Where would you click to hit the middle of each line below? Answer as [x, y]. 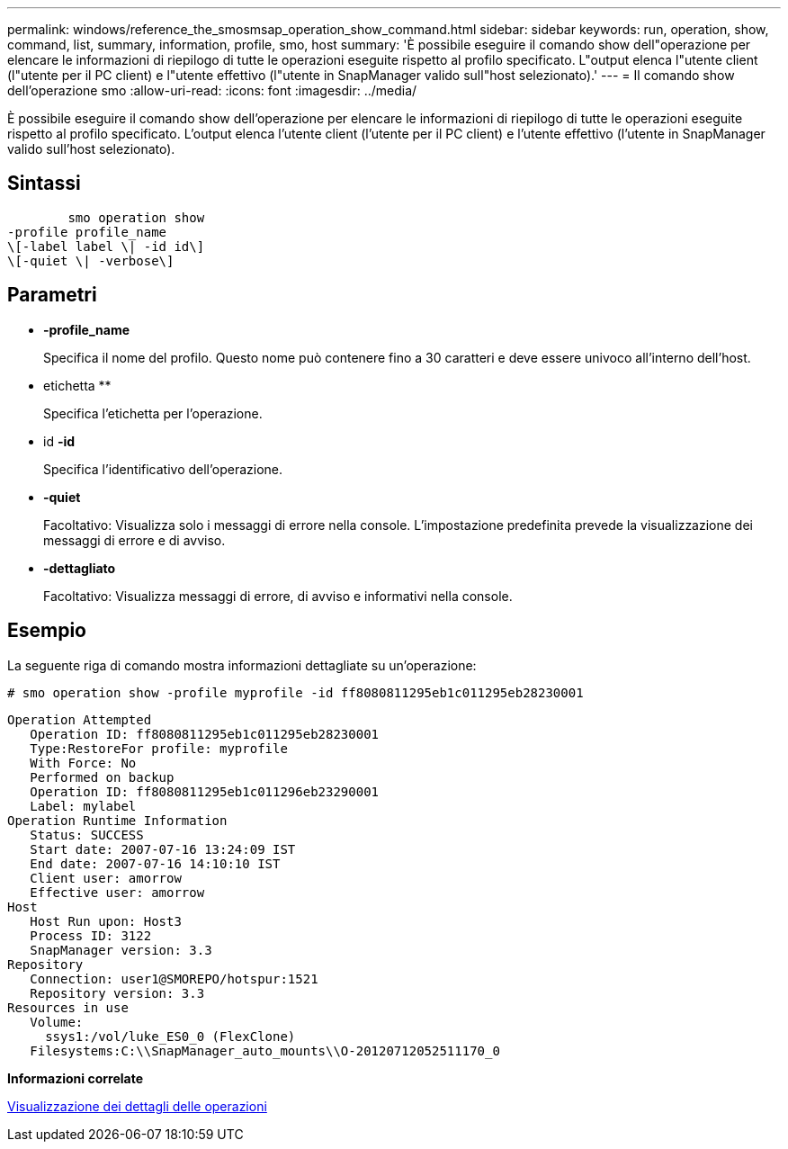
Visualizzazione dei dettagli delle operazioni [137, 1106]
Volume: [57, 1022]
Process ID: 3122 [91, 935]
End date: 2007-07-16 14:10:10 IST [155, 863]
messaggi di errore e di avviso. [134, 540]
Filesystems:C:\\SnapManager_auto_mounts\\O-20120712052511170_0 [265, 1050]
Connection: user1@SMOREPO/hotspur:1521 [174, 978]
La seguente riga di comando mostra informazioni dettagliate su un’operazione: [242, 665]
